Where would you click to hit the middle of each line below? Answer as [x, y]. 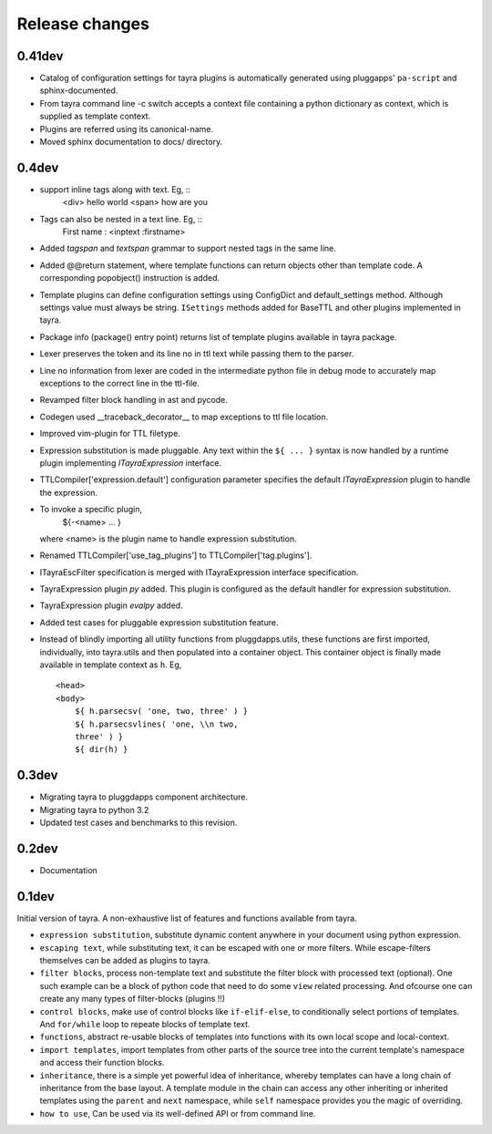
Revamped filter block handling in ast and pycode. [133, 400]
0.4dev [38, 167]
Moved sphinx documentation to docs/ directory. [131, 142]
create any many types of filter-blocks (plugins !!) [133, 999]
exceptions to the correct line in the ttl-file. [120, 383]
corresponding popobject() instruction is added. [130, 278]
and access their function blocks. [102, 1063]
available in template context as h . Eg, [111, 665]
